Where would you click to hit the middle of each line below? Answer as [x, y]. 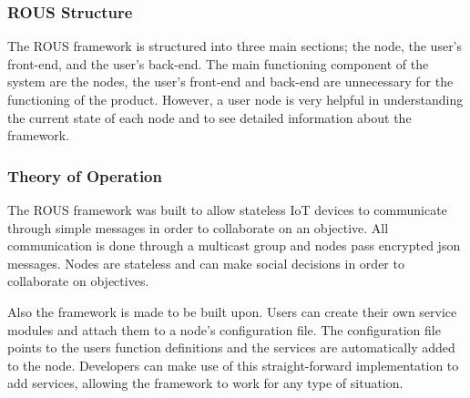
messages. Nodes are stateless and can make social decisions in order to [206, 263]
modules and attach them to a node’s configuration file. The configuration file [224, 329]
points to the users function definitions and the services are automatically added [231, 347]
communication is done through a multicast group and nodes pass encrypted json [234, 245]
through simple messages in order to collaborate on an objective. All [198, 227]
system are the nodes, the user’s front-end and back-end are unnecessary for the [230, 82]
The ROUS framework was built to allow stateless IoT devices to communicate [227, 209]
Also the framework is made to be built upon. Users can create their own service [232, 311]
